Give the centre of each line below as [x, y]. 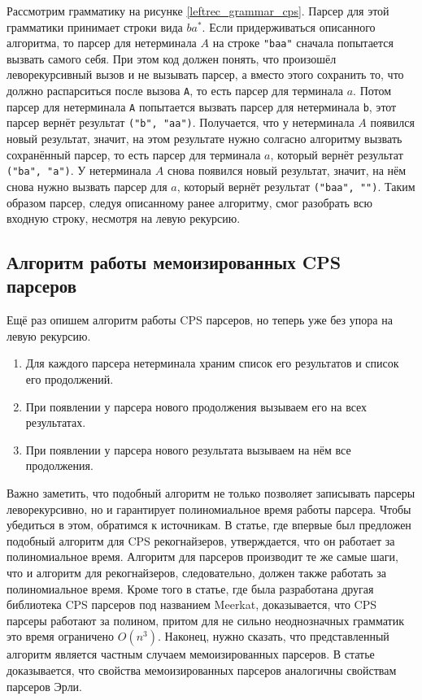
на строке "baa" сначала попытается [303, 43]
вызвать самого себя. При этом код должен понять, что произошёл [172, 58]
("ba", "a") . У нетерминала [79, 170]
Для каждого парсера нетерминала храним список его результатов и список [212, 363]
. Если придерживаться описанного [289, 26]
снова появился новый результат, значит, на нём [287, 170]
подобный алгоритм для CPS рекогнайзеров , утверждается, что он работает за [201, 540]
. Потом [372, 91]
